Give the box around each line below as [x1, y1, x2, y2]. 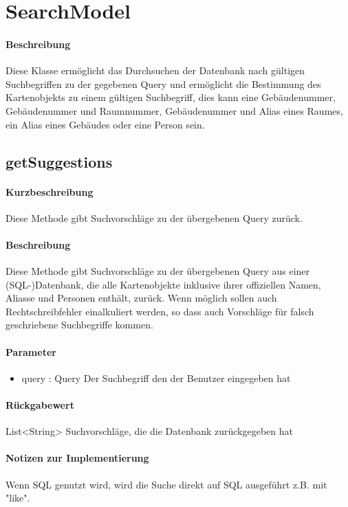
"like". [6, 491, 30, 505]
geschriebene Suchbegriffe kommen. [6, 317, 153, 332]
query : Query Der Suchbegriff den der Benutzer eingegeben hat [21, 370, 291, 385]
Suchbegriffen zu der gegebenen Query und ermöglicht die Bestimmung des [6, 76, 321, 91]
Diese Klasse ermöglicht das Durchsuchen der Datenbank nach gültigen [6, 63, 305, 78]
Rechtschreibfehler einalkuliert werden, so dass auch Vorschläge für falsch [6, 304, 314, 318]
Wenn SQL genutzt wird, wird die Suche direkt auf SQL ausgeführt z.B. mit [6, 477, 327, 491]
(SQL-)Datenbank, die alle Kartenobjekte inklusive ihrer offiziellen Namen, [6, 277, 321, 291]
